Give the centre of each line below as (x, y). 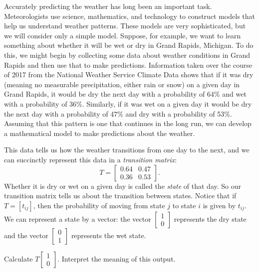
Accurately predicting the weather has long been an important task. (108, 6)
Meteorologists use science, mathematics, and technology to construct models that (130, 16)
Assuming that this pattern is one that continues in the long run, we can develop (128, 123)
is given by (219, 205)
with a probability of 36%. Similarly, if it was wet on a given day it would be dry (128, 103)
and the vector (26, 235)
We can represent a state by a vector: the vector (78, 218)
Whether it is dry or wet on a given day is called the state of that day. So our (123, 186)
